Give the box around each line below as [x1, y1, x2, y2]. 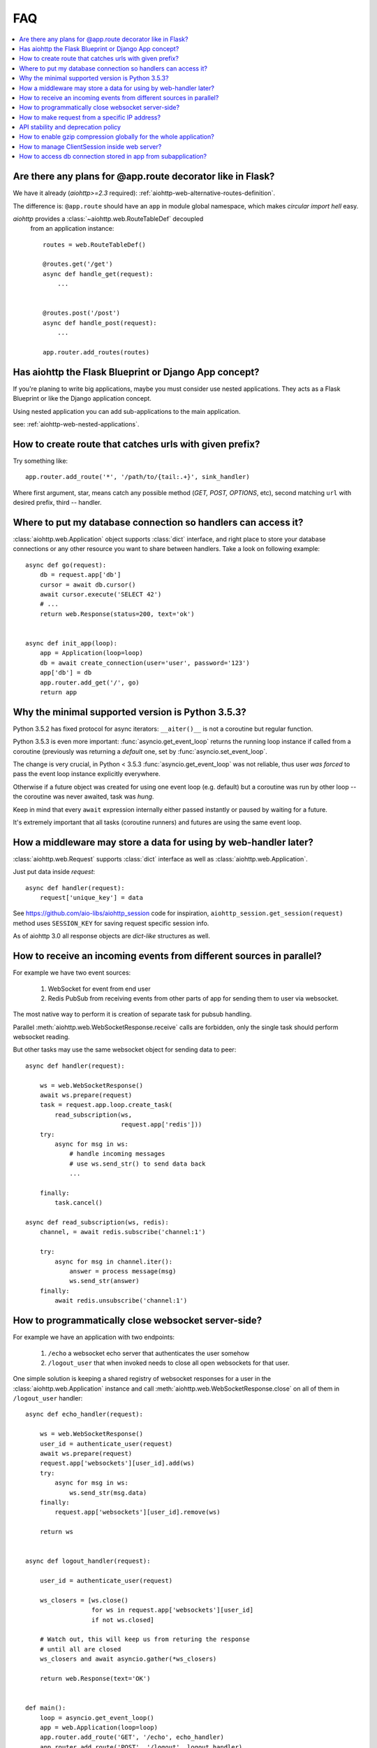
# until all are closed [39, 1645, 121, 1653]
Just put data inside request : [13, 868, 96, 876]
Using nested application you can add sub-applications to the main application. [13, 407, 241, 415]
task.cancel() [54, 1199, 103, 1207]
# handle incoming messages [69, 1150, 165, 1158]
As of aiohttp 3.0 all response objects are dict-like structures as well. [13, 932, 211, 940]
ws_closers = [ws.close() [39, 1596, 129, 1604]
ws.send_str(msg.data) [69, 1489, 147, 1496]
